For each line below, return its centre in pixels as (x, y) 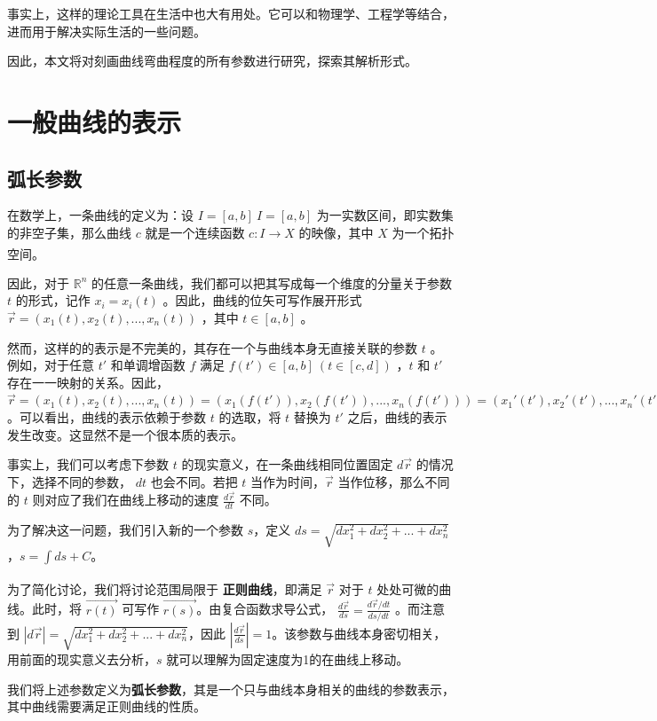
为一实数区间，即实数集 (385, 215)
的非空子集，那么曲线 (69, 232)
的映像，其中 (336, 232)
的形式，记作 (53, 300)
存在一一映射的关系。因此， (88, 382)
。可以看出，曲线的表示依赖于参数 (107, 416)
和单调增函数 (148, 365)
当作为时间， (288, 481)
